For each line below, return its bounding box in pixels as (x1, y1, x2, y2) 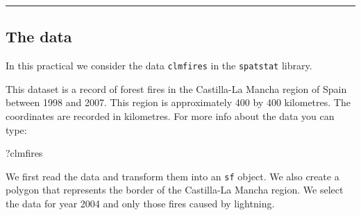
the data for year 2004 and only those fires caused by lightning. (6, 196, 275, 211)
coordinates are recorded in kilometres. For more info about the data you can (6, 109, 335, 123)
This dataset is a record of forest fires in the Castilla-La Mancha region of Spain (6, 81, 347, 96)
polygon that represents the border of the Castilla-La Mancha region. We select (6, 182, 344, 197)
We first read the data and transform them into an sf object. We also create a (6, 169, 339, 183)
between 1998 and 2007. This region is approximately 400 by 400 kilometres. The (6, 95, 351, 110)
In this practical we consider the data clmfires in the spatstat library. (6, 58, 312, 73)
